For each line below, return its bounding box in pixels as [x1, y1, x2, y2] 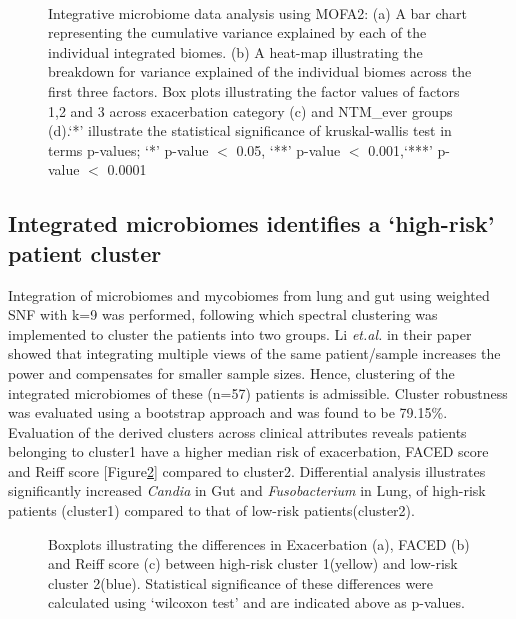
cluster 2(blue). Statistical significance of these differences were [48, 572, 434, 593]
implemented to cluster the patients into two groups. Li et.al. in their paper [8, 323, 472, 344]
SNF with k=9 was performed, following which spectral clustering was [8, 304, 438, 325]
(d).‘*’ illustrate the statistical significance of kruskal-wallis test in [48, 120, 452, 141]
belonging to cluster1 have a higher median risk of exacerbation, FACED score [8, 441, 489, 462]
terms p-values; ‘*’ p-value [48, 139, 209, 160]
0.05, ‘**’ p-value [236, 139, 341, 160]
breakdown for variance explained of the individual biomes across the [48, 61, 472, 82]
